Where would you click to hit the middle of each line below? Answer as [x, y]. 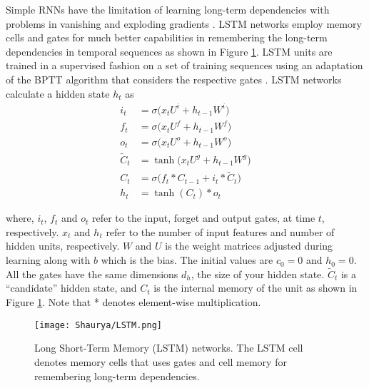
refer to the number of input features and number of [220, 231]
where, [20, 218]
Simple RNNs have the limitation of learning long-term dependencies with [168, 9]
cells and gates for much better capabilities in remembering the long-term [167, 37]
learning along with [48, 260]
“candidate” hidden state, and [71, 288]
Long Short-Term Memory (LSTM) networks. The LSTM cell [169, 348]
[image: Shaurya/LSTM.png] [98, 325]
